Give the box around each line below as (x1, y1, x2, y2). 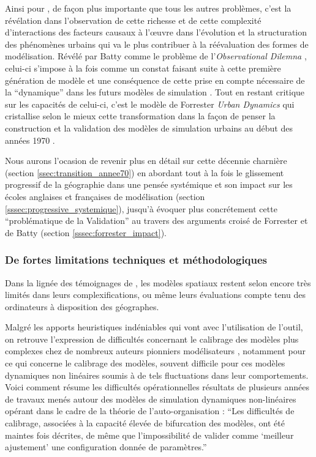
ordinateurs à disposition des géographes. (5, 300, 159, 313)
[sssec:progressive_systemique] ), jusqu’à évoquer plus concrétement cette (5, 202, 277, 215)
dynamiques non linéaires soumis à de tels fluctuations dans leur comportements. (5, 368, 309, 381)
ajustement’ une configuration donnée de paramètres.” (5, 440, 207, 453)
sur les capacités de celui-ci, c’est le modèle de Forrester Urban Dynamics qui (5, 97, 295, 110)
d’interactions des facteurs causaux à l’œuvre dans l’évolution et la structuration (5, 26, 307, 39)
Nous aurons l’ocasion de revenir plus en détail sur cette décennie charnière (5, 154, 287, 167)
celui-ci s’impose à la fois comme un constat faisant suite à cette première (5, 61, 281, 74)
